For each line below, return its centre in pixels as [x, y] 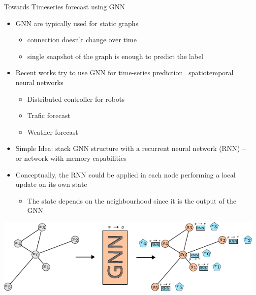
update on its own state [51, 184]
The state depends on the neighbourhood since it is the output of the [132, 200]
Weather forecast [53, 132]
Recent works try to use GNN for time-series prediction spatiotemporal [125, 73]
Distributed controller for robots [76, 99]
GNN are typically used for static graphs [77, 23]
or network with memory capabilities [71, 158]
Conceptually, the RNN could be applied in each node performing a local [126, 174]
